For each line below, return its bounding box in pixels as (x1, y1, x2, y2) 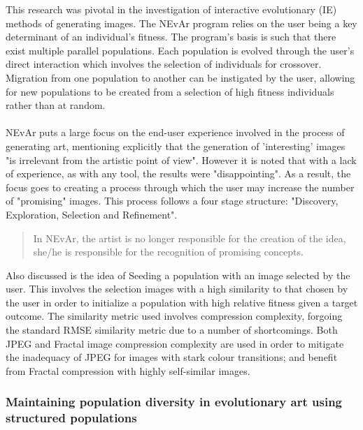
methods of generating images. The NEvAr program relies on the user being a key (6, 15, 357, 30)
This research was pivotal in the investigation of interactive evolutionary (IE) (6, 2, 337, 16)
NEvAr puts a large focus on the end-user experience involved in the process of (6, 125, 345, 140)
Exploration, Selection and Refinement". (6, 207, 178, 221)
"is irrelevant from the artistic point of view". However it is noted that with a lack (6, 152, 357, 167)
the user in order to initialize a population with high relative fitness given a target (6, 295, 358, 309)
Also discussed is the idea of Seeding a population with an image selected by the (6, 267, 350, 282)
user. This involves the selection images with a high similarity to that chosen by (6, 281, 348, 296)
